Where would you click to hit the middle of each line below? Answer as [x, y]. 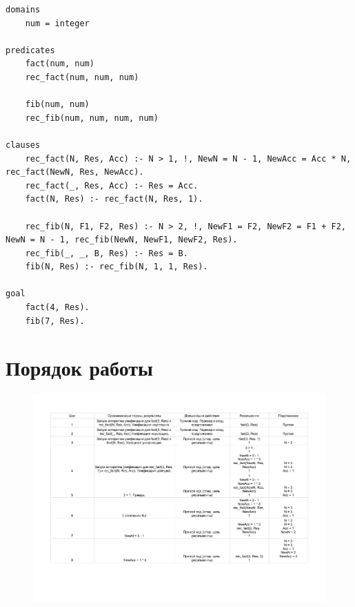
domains [23, 10]
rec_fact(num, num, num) [82, 77]
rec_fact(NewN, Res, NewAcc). [75, 172]
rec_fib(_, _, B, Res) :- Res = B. [106, 253]
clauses [23, 145]
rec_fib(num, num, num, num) [92, 118]
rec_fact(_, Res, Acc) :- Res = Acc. [112, 185]
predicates [30, 50]
